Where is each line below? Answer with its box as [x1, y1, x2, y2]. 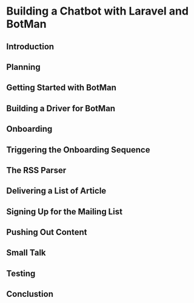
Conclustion [6, 289, 53, 299]
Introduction [6, 41, 55, 52]
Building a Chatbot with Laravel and [6, 4, 189, 18]
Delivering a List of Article [6, 186, 107, 196]
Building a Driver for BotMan [6, 103, 116, 114]
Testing [6, 268, 36, 279]
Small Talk [6, 248, 47, 258]
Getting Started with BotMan [6, 83, 117, 93]
